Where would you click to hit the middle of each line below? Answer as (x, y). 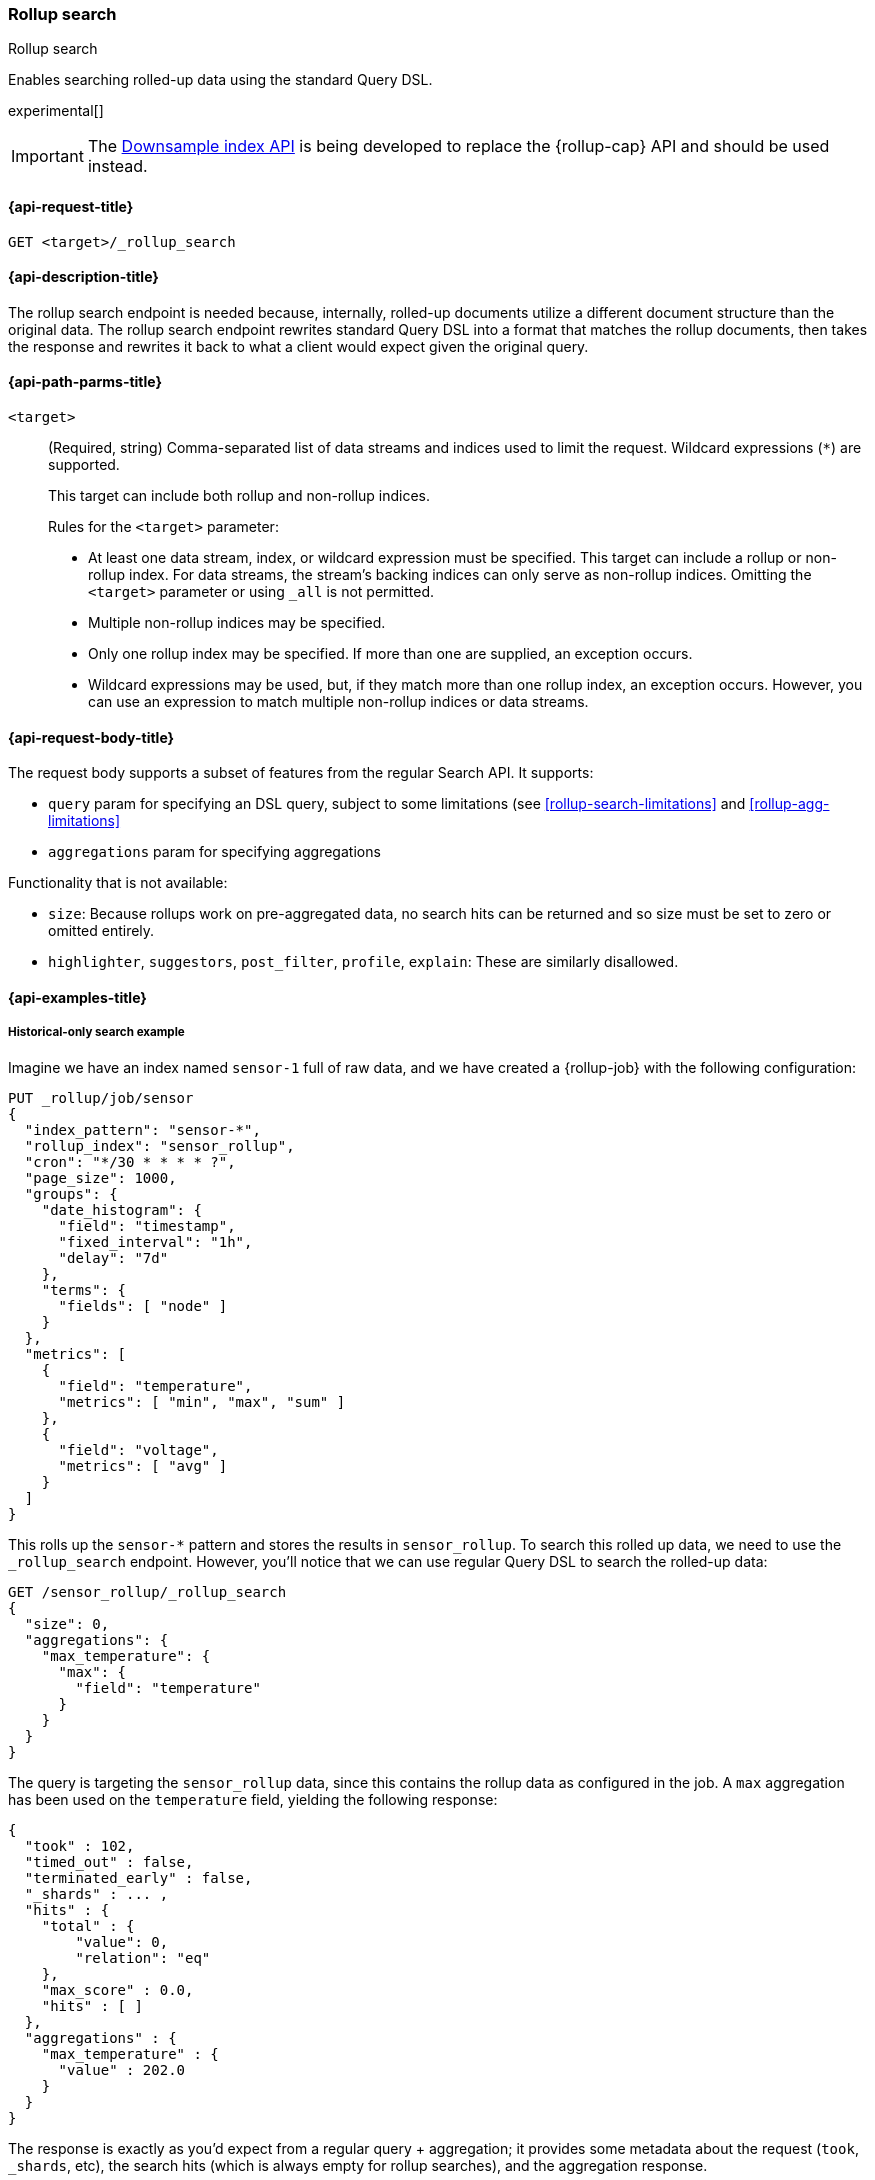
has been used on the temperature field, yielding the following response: (253, 1799)
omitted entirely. (101, 931)
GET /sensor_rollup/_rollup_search (147, 1591)
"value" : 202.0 (122, 2069)
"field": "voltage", (138, 1449)
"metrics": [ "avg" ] (143, 1465)
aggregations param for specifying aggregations (214, 852)
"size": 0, (67, 1623)
